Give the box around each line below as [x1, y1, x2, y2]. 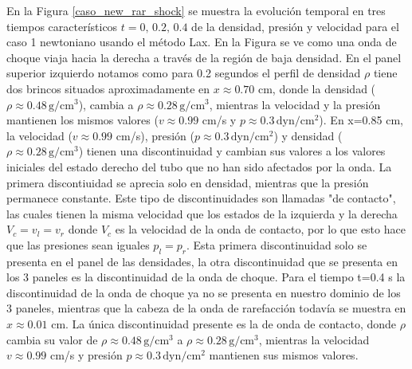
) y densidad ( [273, 127, 343, 143]
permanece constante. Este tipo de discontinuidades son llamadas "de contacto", [6, 190, 396, 206]
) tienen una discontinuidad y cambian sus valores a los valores [78, 143, 386, 159]
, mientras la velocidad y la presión [209, 96, 381, 112]
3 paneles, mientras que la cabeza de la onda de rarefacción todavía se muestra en [6, 300, 406, 316]
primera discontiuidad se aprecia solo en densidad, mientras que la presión [6, 174, 369, 190]
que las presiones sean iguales [6, 236, 150, 253]
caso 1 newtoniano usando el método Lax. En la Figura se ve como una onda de [6, 33, 397, 50]
